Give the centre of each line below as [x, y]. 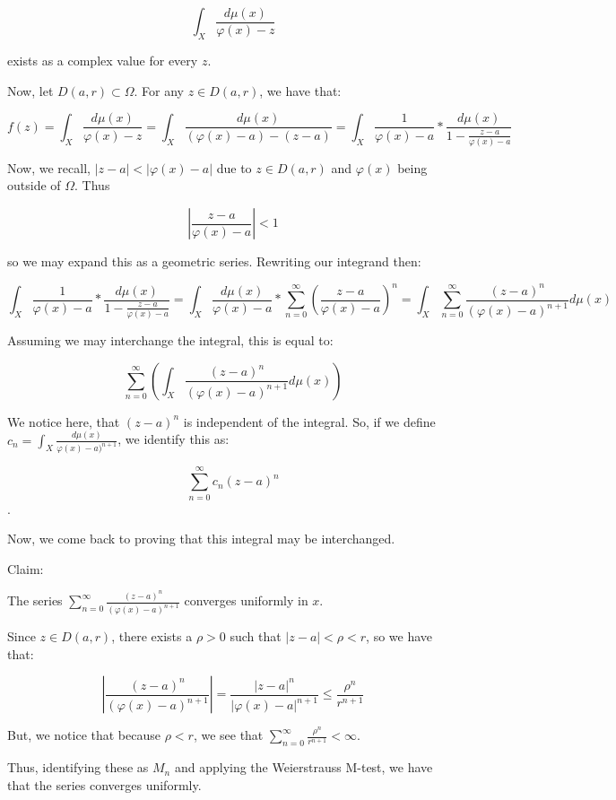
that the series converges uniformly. [104, 784]
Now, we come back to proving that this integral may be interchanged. [201, 539]
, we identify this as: [174, 439]
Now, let [30, 90]
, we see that [228, 735]
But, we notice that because [84, 735]
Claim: [26, 568]
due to [234, 167]
